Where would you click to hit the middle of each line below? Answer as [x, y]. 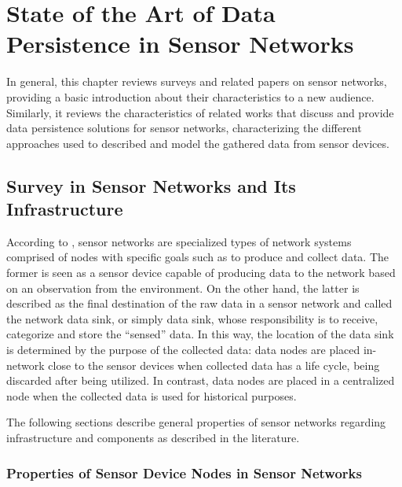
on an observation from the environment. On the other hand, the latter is [183, 288]
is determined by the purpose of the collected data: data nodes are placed [183, 350]
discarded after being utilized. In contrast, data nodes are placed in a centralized [201, 380]
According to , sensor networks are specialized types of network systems [179, 241]
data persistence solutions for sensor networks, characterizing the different [184, 128]
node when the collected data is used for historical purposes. [152, 395]
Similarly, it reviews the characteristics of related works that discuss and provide [200, 112]
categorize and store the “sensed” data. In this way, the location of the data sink [200, 334]
